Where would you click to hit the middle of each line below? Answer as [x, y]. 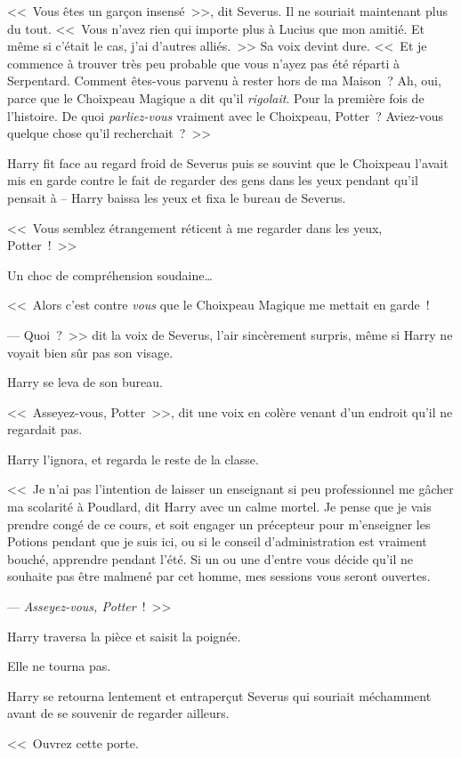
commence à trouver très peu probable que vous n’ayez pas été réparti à [204, 63]
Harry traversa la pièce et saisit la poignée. [124, 636]
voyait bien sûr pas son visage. [90, 352]
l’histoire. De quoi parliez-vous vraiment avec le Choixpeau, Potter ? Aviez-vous [226, 115]
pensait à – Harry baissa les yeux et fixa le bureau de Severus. [177, 197]
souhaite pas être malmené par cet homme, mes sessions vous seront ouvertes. [219, 576]
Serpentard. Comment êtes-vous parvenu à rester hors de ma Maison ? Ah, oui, [224, 81]
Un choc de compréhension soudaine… [110, 274]
